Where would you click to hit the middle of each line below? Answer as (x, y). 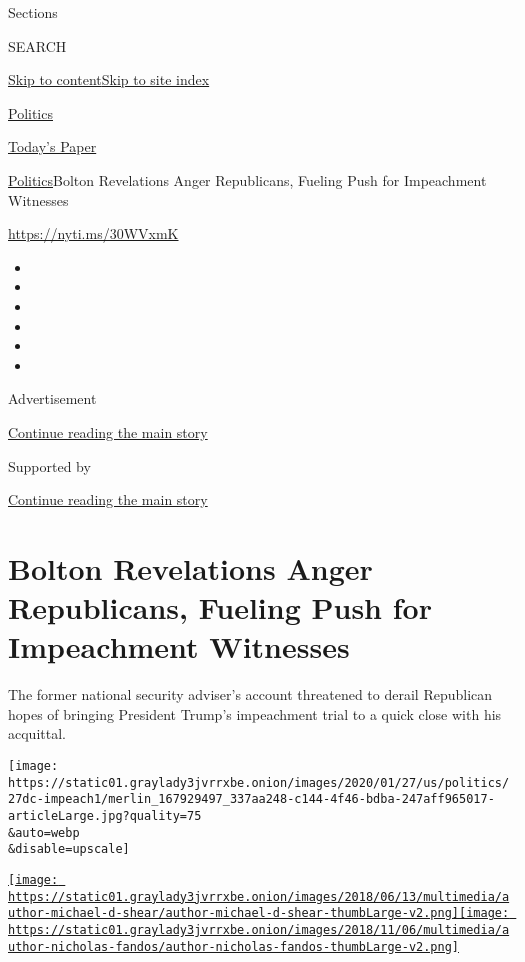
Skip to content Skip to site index (109, 79)
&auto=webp (44, 832)
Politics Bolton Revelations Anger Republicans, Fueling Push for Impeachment (247, 179)
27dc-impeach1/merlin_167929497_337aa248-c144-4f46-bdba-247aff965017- (251, 799)
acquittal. (37, 733)
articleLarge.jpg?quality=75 (105, 815)
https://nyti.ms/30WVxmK (93, 233)
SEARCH (37, 45)
